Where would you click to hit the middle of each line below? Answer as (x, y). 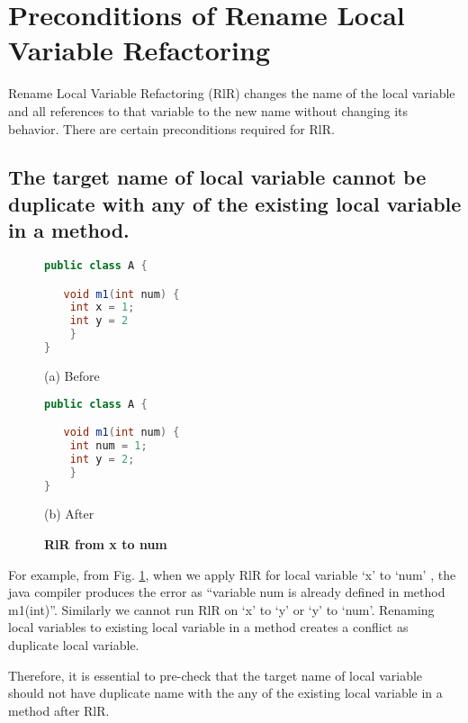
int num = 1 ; (108, 445)
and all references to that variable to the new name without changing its (208, 110)
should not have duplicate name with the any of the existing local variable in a (225, 693)
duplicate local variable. (74, 645)
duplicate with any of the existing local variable (235, 203)
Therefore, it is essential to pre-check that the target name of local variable (216, 675)
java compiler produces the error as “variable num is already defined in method (227, 592)
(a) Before (72, 375)
